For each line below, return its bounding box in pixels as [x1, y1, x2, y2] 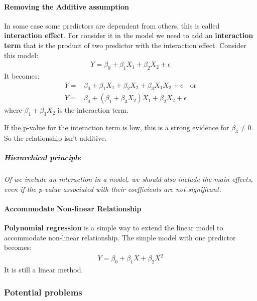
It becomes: [4, 71, 40, 81]
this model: [4, 50, 39, 60]
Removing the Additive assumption [4, 1, 129, 12]
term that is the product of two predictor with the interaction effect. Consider [4, 40, 246, 50]
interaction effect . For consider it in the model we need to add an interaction [4, 30, 253, 41]
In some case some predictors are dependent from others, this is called [4, 20, 220, 31]
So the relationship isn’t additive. [4, 133, 107, 143]
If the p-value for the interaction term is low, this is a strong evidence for [4, 122, 229, 133]
